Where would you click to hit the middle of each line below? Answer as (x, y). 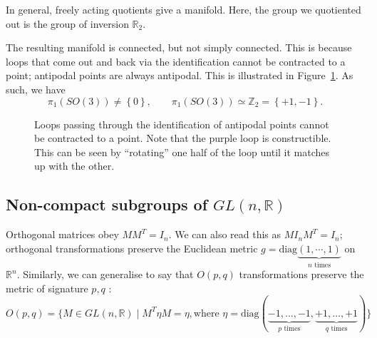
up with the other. (74, 166)
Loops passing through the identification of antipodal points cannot (182, 124)
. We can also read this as (225, 234)
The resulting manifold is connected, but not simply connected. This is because (179, 47)
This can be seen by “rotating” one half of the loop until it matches (182, 152)
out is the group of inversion (67, 23)
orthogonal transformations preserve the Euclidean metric (132, 248)
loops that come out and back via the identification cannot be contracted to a (176, 61)
